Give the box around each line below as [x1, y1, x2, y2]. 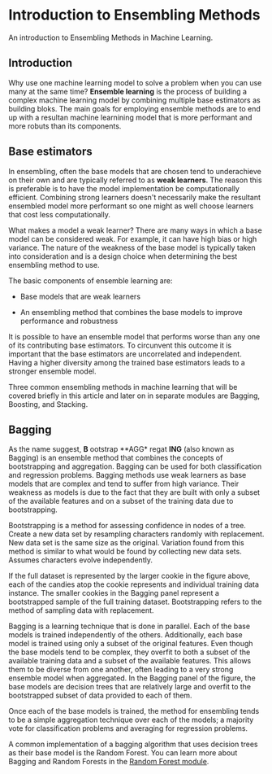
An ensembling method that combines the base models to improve [19, 307, 243, 317]
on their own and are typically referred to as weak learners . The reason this [8, 175, 262, 185]
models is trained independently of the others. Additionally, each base [8, 630, 243, 640]
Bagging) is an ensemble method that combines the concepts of [8, 453, 223, 463]
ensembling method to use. [8, 260, 100, 269]
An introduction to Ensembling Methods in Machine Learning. [8, 33, 214, 42]
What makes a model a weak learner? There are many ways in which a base [8, 225, 262, 235]
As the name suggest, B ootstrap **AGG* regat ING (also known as [8, 444, 235, 454]
